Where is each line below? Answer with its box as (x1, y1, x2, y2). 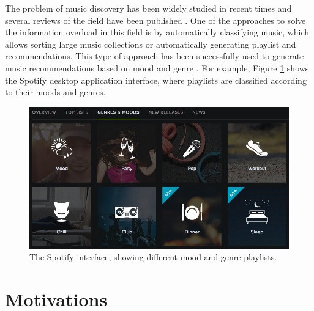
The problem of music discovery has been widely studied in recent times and (5, 2, 292, 14)
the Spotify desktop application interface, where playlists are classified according (5, 73, 307, 86)
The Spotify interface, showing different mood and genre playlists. (29, 251, 277, 263)
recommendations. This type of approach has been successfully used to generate (5, 49, 304, 62)
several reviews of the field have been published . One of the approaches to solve (5, 13, 306, 26)
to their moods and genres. (5, 86, 106, 98)
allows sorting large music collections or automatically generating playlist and (5, 37, 296, 50)
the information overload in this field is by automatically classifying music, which (5, 26, 310, 38)
